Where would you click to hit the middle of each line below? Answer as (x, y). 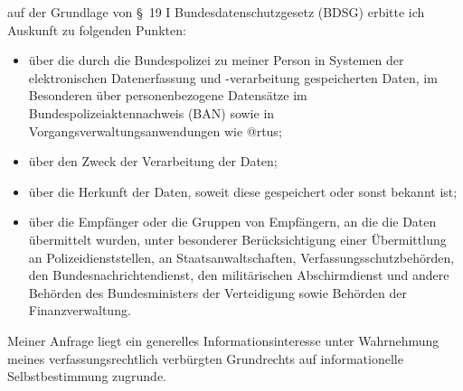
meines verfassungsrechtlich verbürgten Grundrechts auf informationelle (205, 358)
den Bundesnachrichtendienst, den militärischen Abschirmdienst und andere (239, 275)
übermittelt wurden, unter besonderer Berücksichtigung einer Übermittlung (237, 239)
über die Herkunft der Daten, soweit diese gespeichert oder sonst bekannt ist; (243, 191)
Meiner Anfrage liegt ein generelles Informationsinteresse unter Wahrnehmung (223, 340)
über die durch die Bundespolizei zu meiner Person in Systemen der (216, 60)
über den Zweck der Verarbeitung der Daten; (153, 161)
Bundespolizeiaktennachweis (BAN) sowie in (151, 112)
